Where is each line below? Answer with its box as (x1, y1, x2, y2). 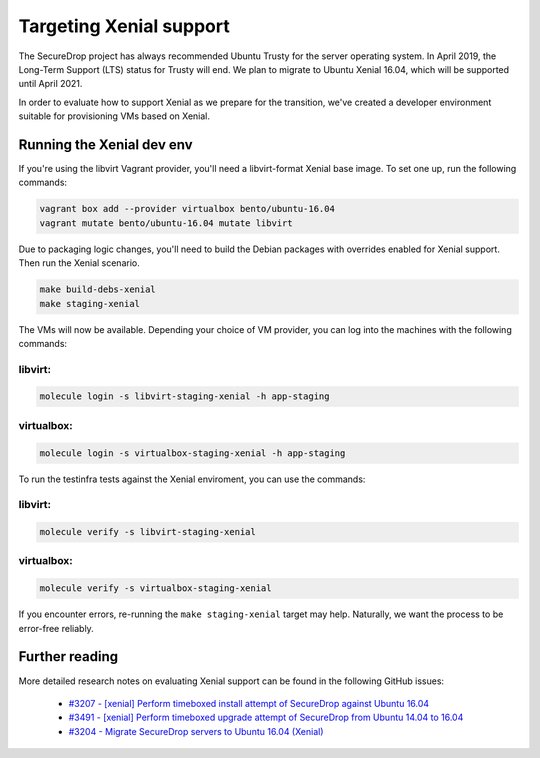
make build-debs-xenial (39, 284, 157, 295)
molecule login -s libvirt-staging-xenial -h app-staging (39, 391, 330, 402)
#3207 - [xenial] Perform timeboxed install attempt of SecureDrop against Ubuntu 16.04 (68, 697, 430, 709)
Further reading (18, 648, 119, 665)
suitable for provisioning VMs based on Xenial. (18, 110, 210, 122)
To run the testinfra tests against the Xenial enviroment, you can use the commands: (18, 473, 366, 485)
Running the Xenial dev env (18, 136, 194, 153)
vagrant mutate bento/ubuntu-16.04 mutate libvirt (39, 217, 294, 229)
